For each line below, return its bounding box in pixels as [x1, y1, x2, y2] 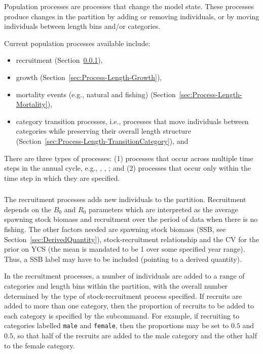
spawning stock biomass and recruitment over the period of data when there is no [4, 214, 258, 224]
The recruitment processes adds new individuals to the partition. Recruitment [4, 194, 246, 205]
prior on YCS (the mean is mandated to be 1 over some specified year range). [4, 244, 245, 254]
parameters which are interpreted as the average [88, 204, 238, 214]
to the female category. [4, 340, 75, 350]
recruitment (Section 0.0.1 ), [16, 55, 103, 65]
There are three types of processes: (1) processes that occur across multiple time [4, 152, 253, 163]
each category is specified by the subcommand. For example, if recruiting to [4, 310, 240, 321]
